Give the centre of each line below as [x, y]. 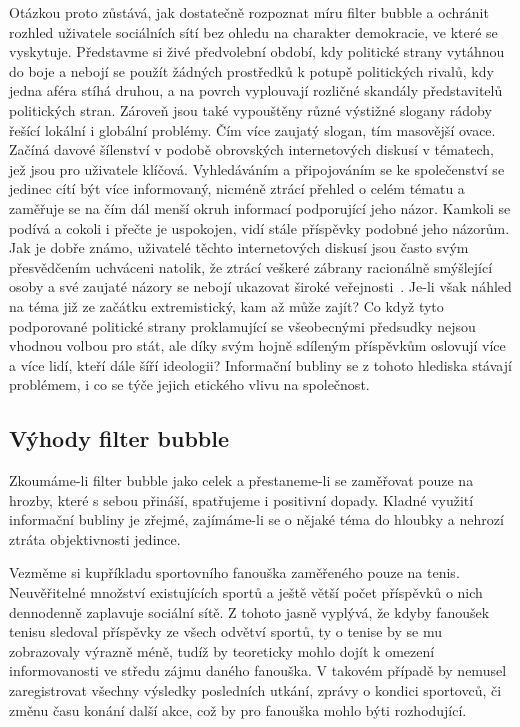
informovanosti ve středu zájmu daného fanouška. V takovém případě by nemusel [258, 670]
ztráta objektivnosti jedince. [95, 538]
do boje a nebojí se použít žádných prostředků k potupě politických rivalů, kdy [251, 70]
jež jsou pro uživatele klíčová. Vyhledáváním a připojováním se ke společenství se [257, 168]
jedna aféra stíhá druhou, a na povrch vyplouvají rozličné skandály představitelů [256, 90]
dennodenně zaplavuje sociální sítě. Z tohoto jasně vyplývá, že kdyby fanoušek [249, 611]
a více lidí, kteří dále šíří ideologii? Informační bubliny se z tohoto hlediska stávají [260, 364]
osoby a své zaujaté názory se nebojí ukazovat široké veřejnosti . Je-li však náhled [260, 286]
